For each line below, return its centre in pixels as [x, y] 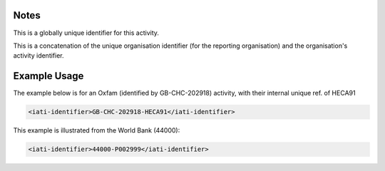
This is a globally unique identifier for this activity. [86, 33]
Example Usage [48, 76]
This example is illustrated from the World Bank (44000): [97, 130]
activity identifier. [38, 56]
